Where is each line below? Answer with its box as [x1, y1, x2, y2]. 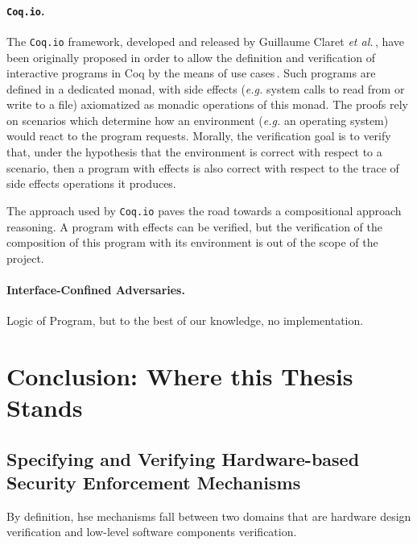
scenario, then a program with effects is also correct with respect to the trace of [6, 159, 399, 176]
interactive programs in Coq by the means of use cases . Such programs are [6, 64, 376, 81]
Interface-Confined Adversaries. [6, 281, 185, 297]
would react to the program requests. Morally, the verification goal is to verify [6, 127, 391, 144]
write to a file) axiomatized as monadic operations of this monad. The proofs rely [6, 96, 409, 113]
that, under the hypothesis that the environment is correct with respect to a [6, 144, 382, 160]
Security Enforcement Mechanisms [6, 470, 301, 495]
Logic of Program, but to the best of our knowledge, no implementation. [6, 312, 364, 329]
